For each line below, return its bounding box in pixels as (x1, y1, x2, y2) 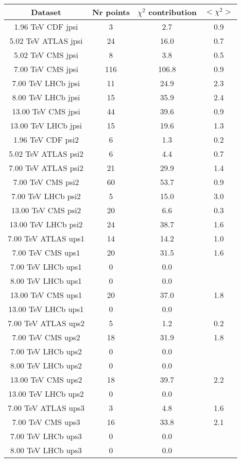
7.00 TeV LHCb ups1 (10, 261, 82, 272)
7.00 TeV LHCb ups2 (10, 346, 82, 357)
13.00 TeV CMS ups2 (10, 374, 82, 385)
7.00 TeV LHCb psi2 (11, 190, 81, 202)
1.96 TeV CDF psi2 (13, 134, 79, 145)
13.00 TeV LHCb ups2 (8, 388, 84, 399)
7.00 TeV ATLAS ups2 (8, 317, 85, 329)
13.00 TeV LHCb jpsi (10, 120, 82, 131)
